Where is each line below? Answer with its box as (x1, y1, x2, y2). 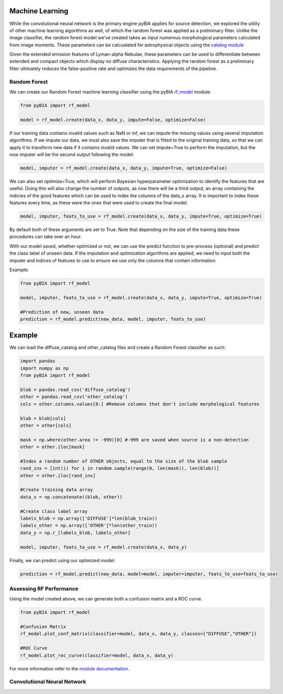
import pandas (20, 358, 56, 364)
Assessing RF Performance (9, 585, 79, 592)
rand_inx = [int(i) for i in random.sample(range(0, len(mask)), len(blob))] (20, 466, 219, 471)
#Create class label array (20, 508, 88, 514)
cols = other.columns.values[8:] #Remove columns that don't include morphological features (20, 401, 260, 407)
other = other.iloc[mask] (20, 444, 85, 450)
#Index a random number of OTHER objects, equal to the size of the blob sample (20, 458, 227, 464)
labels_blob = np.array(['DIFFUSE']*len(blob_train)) (20, 516, 158, 521)
